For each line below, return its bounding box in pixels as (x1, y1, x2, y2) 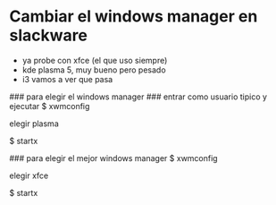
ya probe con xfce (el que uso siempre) (21, 55, 168, 65)
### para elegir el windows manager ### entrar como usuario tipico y (9, 91, 268, 102)
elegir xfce (9, 170, 49, 181)
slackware (9, 25, 88, 46)
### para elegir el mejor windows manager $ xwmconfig (9, 152, 218, 163)
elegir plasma (9, 118, 60, 129)
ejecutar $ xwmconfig (9, 100, 90, 111)
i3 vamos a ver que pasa (21, 73, 113, 84)
